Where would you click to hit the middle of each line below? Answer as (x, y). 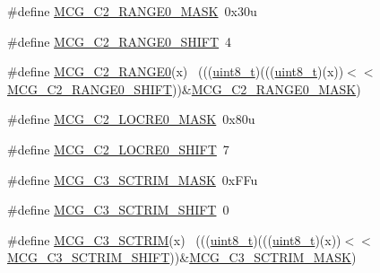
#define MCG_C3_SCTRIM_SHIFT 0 (118, 210)
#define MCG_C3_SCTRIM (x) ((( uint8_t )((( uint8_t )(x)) (174, 239)
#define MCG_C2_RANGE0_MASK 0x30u (132, 11)
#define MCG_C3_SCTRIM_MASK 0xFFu (133, 179)
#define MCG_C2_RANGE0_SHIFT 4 (120, 41)
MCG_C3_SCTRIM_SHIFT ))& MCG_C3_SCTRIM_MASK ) (182, 257)
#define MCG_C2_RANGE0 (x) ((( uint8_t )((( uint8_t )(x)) (176, 71)
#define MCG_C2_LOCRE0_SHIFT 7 (118, 149)
